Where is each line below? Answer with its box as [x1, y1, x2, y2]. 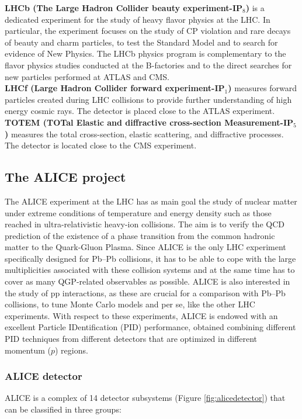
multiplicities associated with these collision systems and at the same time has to [5, 264, 295, 276]
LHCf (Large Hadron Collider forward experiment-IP [5, 82, 225, 94]
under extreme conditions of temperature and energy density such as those [5, 206, 272, 219]
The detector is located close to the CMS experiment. [5, 139, 197, 151]
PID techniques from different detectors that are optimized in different [5, 333, 257, 345]
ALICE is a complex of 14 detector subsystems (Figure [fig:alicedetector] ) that [5, 392, 286, 404]
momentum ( [5, 344, 51, 356]
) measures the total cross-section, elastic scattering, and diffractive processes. [5, 127, 284, 140]
